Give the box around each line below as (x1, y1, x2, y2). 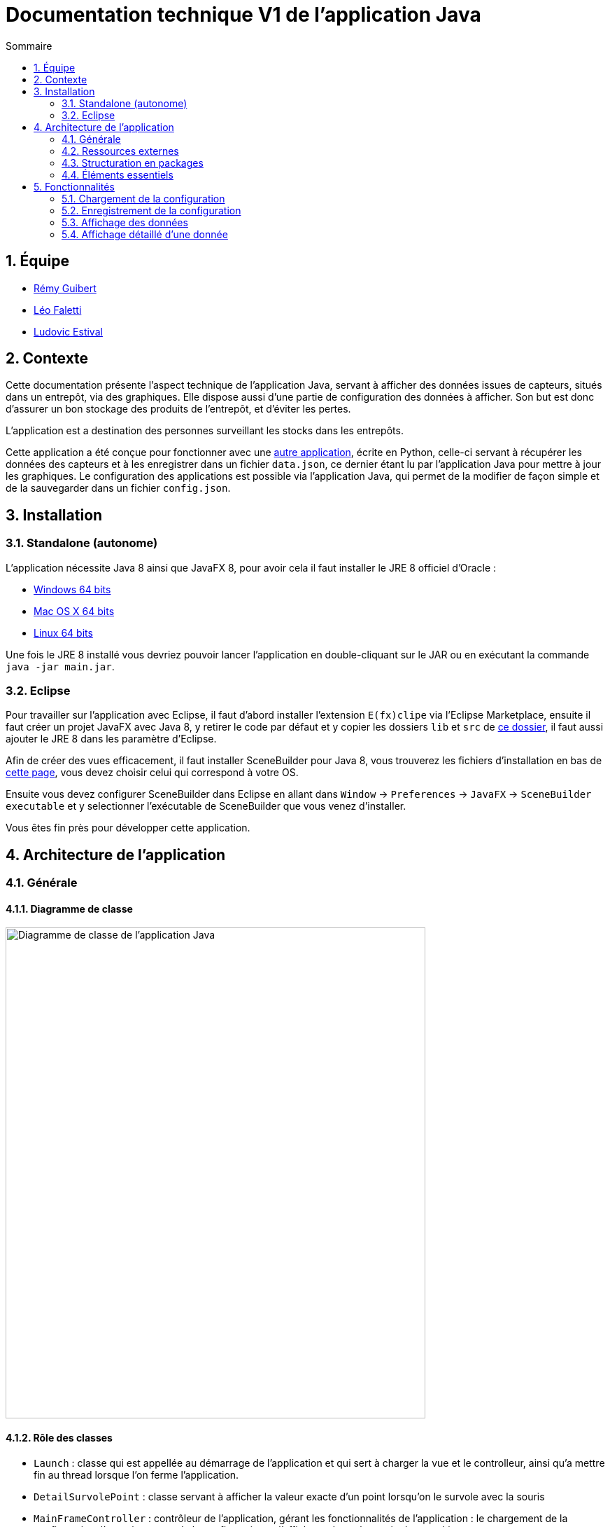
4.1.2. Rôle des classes (6, 1432, 113, 1444)
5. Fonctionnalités (34, 180, 115, 193)
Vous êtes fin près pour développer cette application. (6, 822, 250, 834)
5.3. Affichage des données (62, 216, 188, 228)
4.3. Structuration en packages (62, 156, 204, 169)
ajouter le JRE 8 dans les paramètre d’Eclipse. (6, 733, 217, 745)
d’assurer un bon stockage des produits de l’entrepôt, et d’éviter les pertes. (6, 403, 351, 415)
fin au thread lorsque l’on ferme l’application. (34, 1468, 239, 1481)
